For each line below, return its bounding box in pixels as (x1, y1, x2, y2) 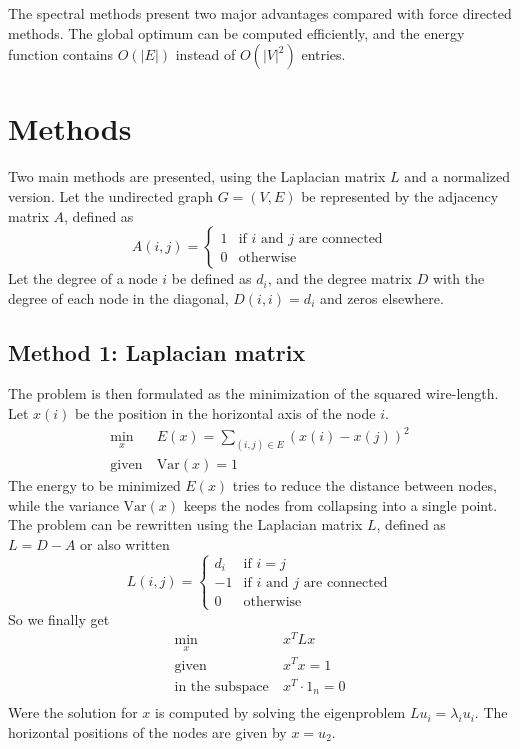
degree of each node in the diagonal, (8, 287, 229, 308)
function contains (8, 44, 114, 65)
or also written (80, 533, 170, 554)
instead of (175, 44, 236, 65)
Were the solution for (8, 702, 138, 723)
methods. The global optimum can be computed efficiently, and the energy (8, 22, 465, 43)
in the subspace (174, 679, 269, 694)
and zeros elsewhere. (319, 287, 444, 308)
